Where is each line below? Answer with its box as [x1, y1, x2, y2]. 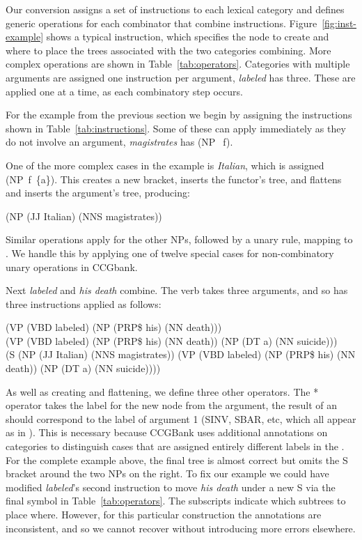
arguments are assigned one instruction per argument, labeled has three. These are [6, 70, 356, 84]
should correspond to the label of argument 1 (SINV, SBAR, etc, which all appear [6, 411, 356, 426]
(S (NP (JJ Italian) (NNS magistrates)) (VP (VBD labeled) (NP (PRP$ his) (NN [6, 347, 356, 362]
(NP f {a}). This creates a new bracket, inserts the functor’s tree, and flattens [6, 171, 342, 186]
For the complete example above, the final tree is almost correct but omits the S [6, 452, 348, 467]
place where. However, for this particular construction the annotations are [6, 507, 322, 521]
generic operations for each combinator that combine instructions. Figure [6, 15, 317, 30]
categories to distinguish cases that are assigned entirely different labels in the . [6, 439, 345, 454]
